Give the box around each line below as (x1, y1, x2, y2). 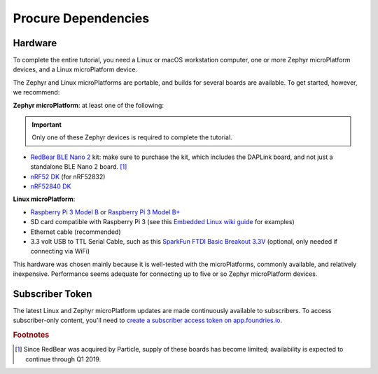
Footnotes (13, 330, 50, 340)
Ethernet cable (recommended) (30, 228, 122, 236)
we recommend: (13, 88, 60, 97)
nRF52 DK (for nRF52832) (30, 172, 106, 181)
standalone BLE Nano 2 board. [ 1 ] (30, 162, 127, 171)
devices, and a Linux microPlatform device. (13, 65, 138, 74)
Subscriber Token (13, 288, 92, 300)
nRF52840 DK (30, 182, 71, 191)
